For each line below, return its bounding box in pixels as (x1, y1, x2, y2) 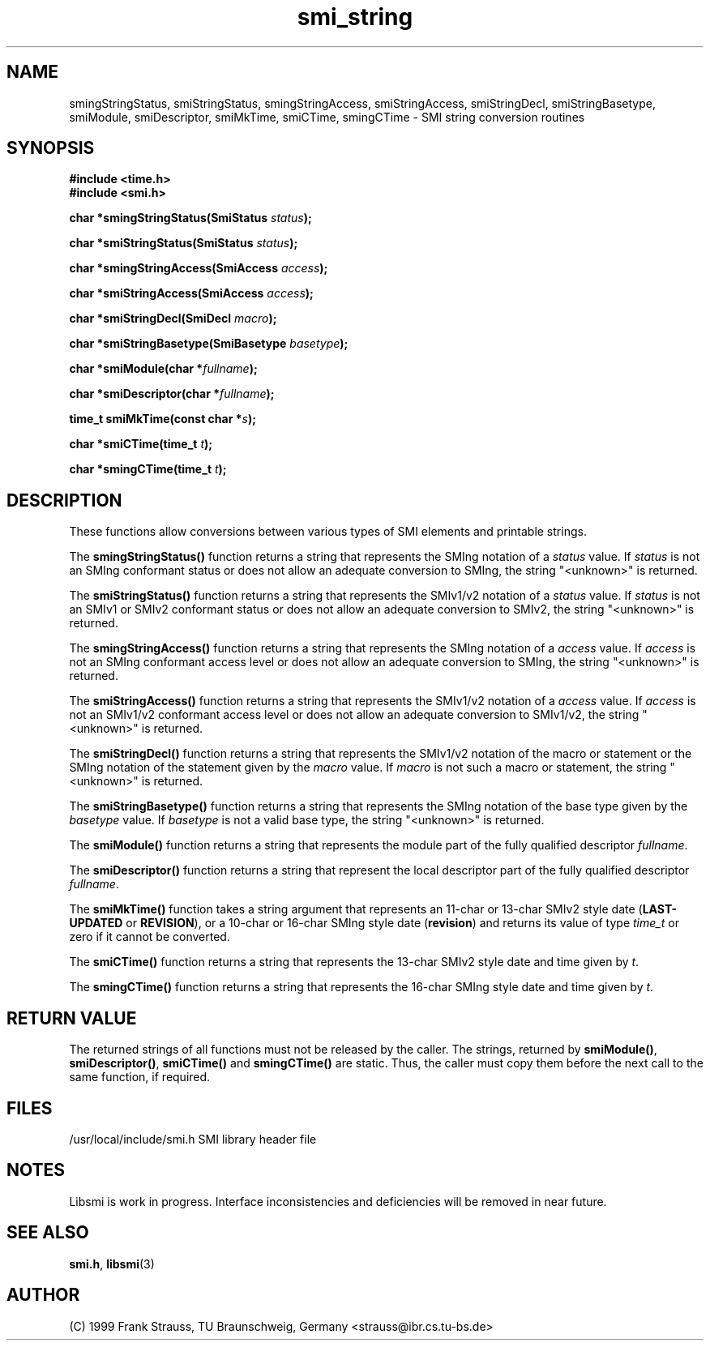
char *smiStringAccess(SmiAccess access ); (69, 286, 314, 301)
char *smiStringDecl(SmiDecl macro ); (69, 311, 277, 326)
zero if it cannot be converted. (69, 930, 230, 944)
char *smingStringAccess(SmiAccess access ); (69, 261, 328, 276)
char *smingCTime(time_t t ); (69, 462, 227, 477)
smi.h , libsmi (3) (69, 1256, 155, 1271)
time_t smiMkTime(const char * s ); (69, 412, 256, 426)
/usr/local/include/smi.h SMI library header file (69, 1131, 317, 1146)
